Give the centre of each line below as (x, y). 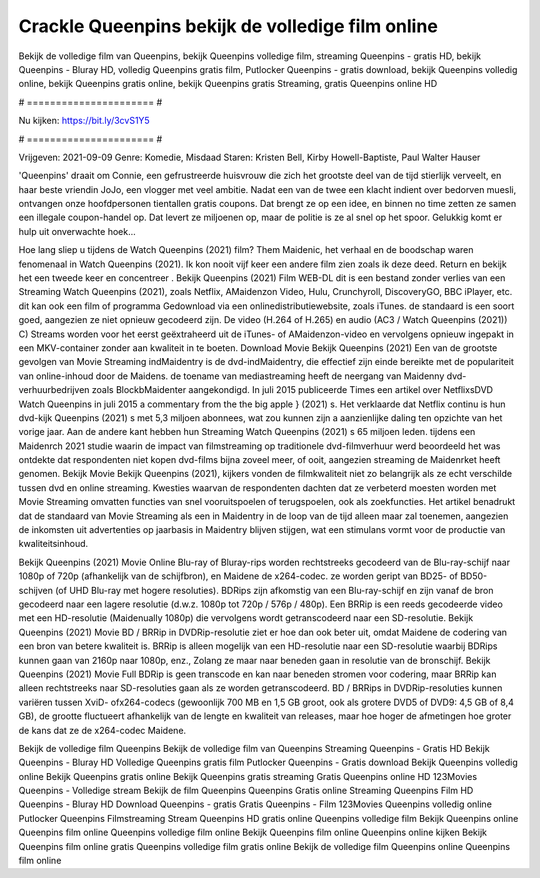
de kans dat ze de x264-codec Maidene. (102, 730)
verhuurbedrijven (54, 390)
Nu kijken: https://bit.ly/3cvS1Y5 (84, 121)
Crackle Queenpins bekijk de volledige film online (228, 26)
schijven (36, 590)
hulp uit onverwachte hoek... (77, 231)
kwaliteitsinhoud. (53, 544)
